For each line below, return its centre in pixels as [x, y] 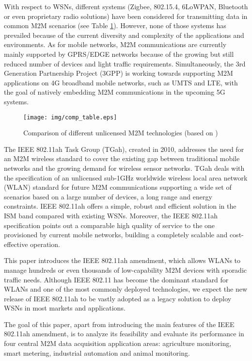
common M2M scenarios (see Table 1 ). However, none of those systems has [115, 25]
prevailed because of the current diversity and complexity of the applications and [124, 35]
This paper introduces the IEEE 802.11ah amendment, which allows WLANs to [122, 260]
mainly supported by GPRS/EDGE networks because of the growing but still [119, 54]
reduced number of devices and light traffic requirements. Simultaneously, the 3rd [125, 63]
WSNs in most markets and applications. [65, 308]
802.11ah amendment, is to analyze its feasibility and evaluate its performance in [124, 334]
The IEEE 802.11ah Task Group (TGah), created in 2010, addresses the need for [124, 149]
